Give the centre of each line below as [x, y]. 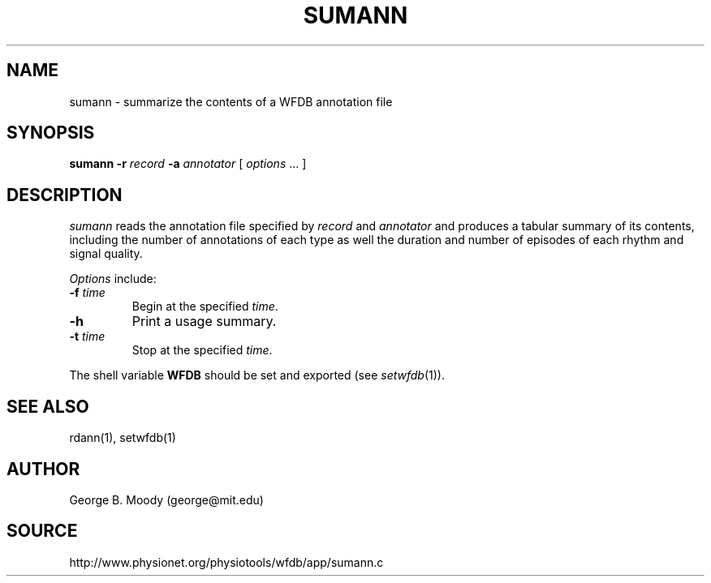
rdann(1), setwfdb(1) [123, 438]
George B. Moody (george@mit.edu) [166, 499]
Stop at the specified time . [202, 350]
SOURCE [42, 531]
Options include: [113, 279]
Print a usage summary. [204, 322]
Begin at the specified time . [205, 307]
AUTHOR [43, 469]
